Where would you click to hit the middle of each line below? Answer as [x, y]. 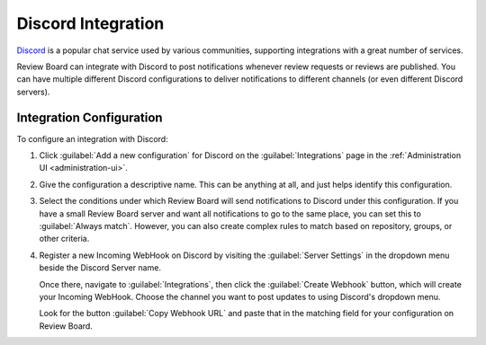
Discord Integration [90, 23]
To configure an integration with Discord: [92, 138]
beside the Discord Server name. [100, 268]
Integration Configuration [90, 117]
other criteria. [64, 239]
